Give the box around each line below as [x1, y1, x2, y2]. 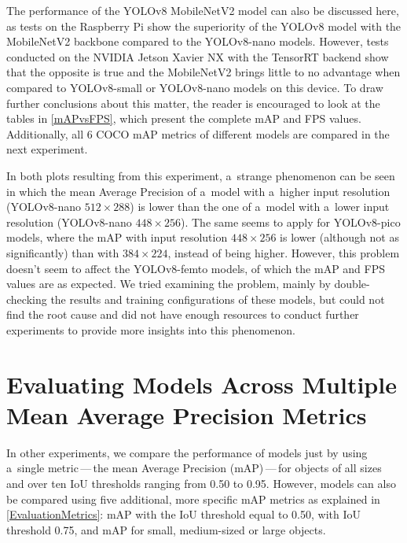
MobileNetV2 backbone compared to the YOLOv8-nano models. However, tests [6, 33, 389, 50]
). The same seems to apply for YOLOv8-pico [181, 213, 401, 230]
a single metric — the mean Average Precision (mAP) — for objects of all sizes [6, 460, 382, 476]
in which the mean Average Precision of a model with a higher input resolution [6, 183, 390, 199]
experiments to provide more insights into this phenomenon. [6, 321, 295, 338]
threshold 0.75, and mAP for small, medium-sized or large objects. [6, 521, 326, 537]
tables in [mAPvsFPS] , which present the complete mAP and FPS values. [6, 110, 361, 127]
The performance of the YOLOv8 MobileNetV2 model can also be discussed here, [6, 2, 399, 18]
